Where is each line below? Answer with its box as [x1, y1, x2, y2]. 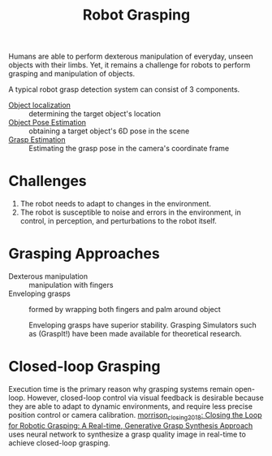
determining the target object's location [28, 109, 161, 119]
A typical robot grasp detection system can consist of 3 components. [8, 85, 240, 94]
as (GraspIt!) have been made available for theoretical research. [28, 329, 242, 339]
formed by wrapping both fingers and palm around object [28, 305, 221, 315]
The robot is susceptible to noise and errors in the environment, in [19, 207, 241, 217]
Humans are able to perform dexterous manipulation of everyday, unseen [8, 51, 253, 62]
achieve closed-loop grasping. [8, 437, 111, 448]
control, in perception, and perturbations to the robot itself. [19, 216, 218, 226]
